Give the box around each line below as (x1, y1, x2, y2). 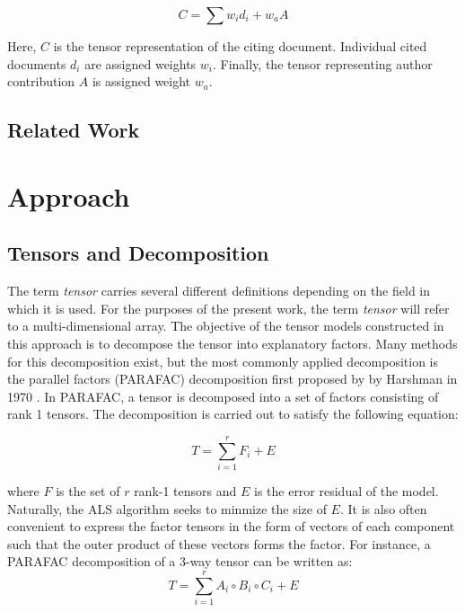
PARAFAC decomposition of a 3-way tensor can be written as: (7, 552, 353, 571)
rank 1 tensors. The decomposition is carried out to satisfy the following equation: (7, 404, 459, 423)
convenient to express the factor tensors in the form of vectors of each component (7, 517, 455, 536)
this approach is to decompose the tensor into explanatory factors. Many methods (7, 333, 458, 352)
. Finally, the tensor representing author (212, 54, 433, 73)
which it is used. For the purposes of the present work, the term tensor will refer (7, 298, 450, 317)
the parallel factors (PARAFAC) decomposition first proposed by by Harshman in (7, 369, 458, 388)
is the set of (56, 482, 120, 501)
